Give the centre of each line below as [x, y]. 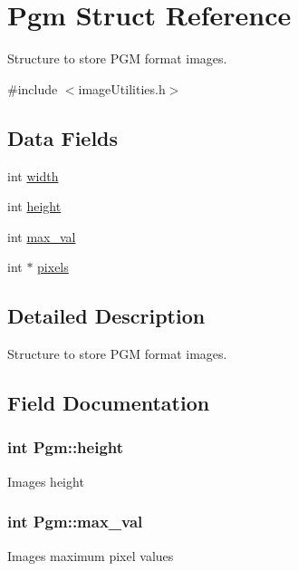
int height [34, 206]
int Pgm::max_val [75, 522]
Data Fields [63, 137]
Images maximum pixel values [91, 555]
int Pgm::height [66, 447]
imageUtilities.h [122, 88]
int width [33, 175]
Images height [46, 481]
